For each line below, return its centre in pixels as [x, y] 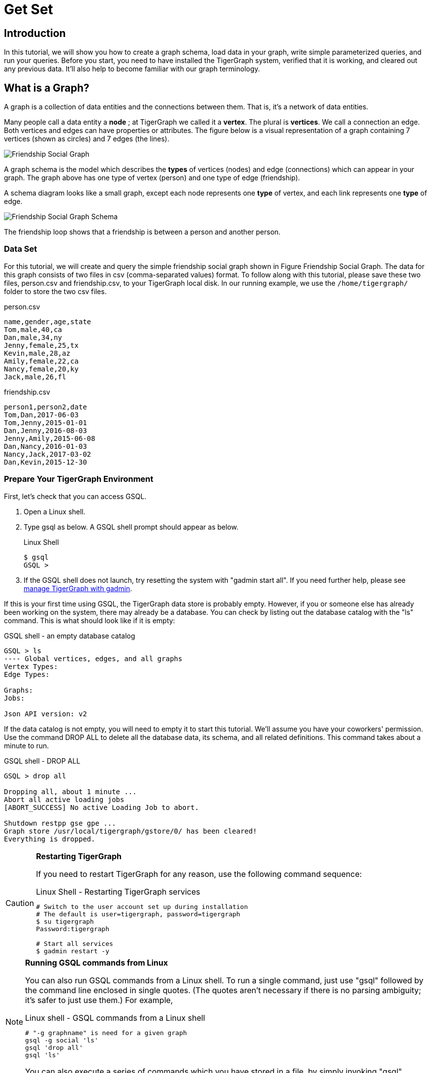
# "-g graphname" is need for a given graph [106, 1033]
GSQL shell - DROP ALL [42, 761]
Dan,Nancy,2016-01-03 [46, 446]
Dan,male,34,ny [33, 337]
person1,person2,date [46, 407]
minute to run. [27, 745]
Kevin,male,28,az [37, 353]
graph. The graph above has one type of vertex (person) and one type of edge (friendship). [152, 178]
